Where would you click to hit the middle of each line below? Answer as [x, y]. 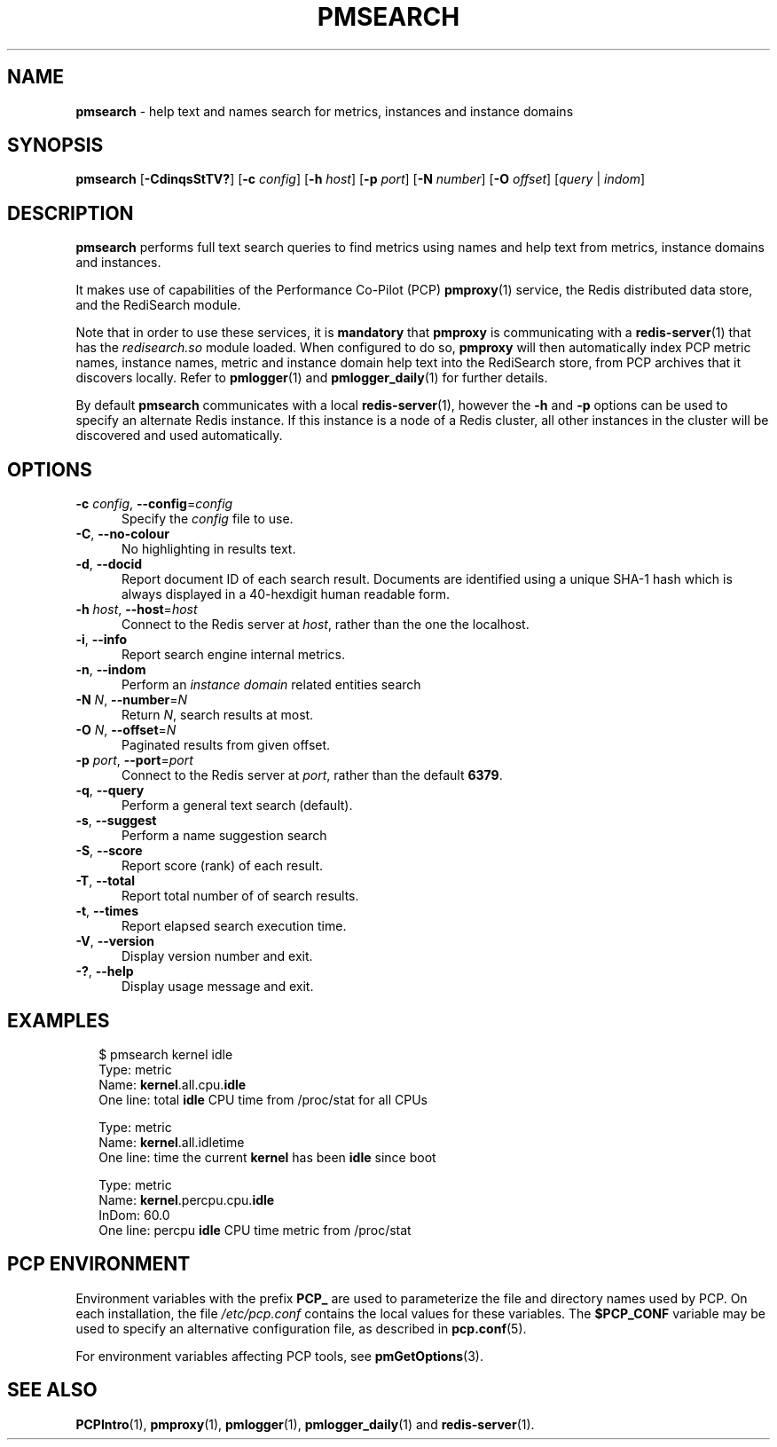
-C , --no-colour [122, 534]
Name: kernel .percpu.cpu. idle [187, 1199]
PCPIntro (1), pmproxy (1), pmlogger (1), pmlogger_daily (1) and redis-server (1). [305, 1424]
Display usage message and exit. [218, 987]
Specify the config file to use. [208, 519]
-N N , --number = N [132, 700]
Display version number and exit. [217, 956]
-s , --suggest [116, 821]
